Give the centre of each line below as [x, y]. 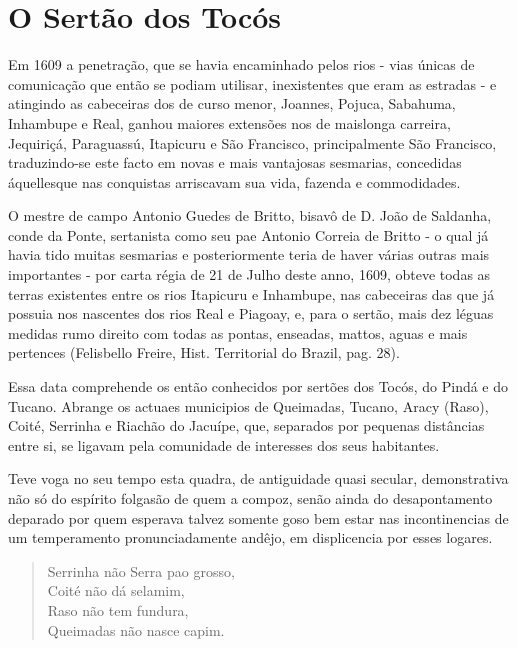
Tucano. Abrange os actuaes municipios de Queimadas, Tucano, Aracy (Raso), [248, 405]
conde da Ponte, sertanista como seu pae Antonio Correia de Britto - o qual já [248, 234]
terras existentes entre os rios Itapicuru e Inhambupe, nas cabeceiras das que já [251, 293]
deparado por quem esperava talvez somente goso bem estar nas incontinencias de [258, 517]
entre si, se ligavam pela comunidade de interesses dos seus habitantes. [224, 444]
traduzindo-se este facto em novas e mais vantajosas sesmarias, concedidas [235, 162]
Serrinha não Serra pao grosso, [141, 570]
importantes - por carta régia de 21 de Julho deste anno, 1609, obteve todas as [249, 274]
